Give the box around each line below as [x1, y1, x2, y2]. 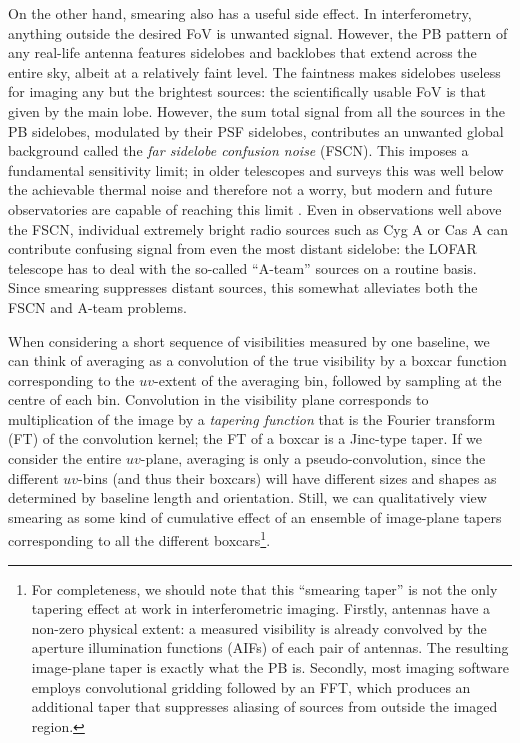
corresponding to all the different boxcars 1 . [8, 527, 271, 551]
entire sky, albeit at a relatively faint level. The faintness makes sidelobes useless [8, 61, 501, 82]
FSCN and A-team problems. [8, 296, 187, 317]
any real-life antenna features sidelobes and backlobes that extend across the [8, 42, 477, 63]
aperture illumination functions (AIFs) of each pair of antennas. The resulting [31, 637, 509, 658]
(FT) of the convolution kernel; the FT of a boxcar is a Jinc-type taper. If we [8, 428, 483, 449]
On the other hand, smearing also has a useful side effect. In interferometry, [8, 3, 472, 23]
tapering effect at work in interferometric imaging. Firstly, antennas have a [31, 598, 491, 619]
